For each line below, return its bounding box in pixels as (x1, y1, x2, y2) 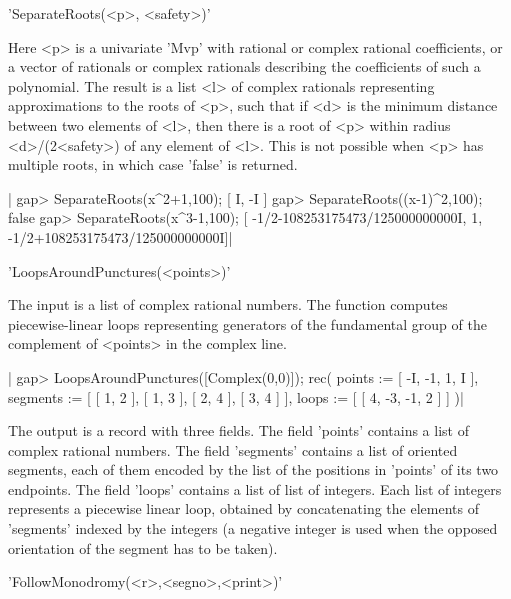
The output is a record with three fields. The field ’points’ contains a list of (8, 420, 469, 441)
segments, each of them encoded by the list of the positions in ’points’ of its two (8, 459, 499, 480)
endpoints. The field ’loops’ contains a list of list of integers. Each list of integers (8, 478, 502, 499)
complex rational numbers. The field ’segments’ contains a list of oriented (8, 439, 458, 460)
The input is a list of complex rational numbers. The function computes (8, 294, 448, 315)
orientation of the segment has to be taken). (8, 537, 278, 558)
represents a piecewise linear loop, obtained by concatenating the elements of (8, 498, 479, 519)
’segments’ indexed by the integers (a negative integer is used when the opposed (8, 518, 498, 539)
